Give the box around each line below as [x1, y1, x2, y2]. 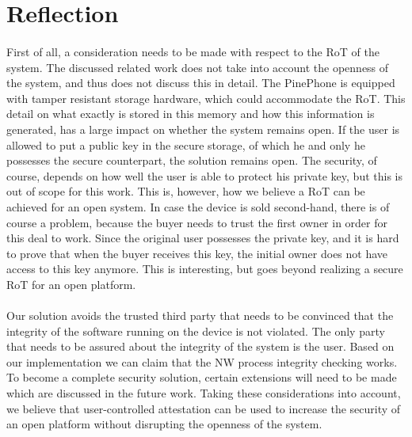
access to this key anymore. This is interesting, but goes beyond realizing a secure [6, 260, 403, 277]
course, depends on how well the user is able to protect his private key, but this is [6, 167, 402, 184]
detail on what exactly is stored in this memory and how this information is [6, 105, 375, 122]
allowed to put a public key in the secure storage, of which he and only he [6, 136, 365, 153]
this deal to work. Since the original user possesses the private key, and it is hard [6, 230, 399, 246]
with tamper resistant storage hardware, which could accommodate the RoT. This [6, 89, 406, 106]
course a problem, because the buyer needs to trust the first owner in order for [6, 214, 387, 230]
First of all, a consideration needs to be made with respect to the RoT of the [6, 43, 380, 59]
